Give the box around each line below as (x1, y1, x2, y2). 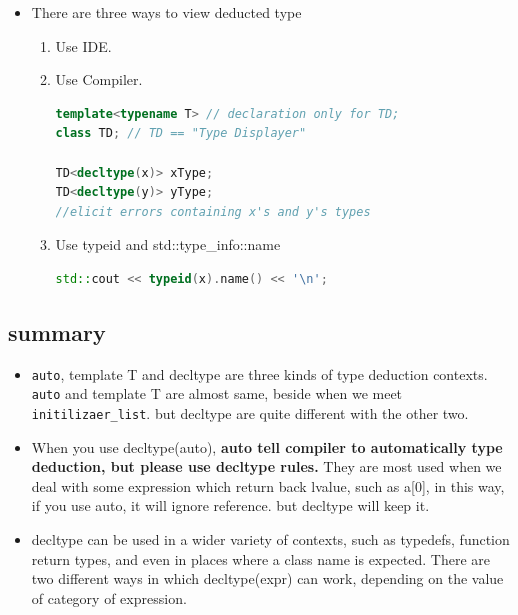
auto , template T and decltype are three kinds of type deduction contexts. (31, 363, 488, 384)
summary (8, 316, 106, 347)
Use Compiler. (55, 69, 143, 90)
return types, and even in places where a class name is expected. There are (31, 548, 491, 569)
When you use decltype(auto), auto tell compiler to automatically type (31, 436, 503, 457)
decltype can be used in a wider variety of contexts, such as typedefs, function (31, 529, 510, 550)
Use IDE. (55, 35, 112, 56)
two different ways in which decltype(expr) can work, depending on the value (31, 568, 504, 589)
